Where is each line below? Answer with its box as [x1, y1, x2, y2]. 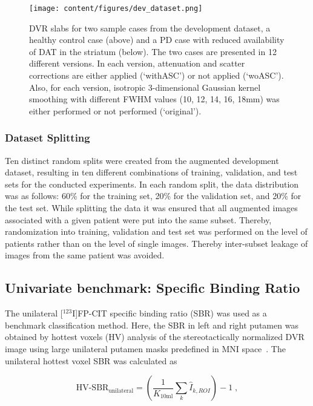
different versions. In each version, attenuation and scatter [29, 57, 245, 70]
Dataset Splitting [5, 130, 90, 145]
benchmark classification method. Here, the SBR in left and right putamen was [5, 318, 298, 331]
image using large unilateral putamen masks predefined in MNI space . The [5, 342, 286, 355]
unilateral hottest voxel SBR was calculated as [5, 354, 177, 367]
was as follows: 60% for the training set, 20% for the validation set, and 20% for [5, 189, 301, 202]
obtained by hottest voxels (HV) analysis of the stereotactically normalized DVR [5, 330, 305, 343]
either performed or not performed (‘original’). [29, 104, 202, 117]
